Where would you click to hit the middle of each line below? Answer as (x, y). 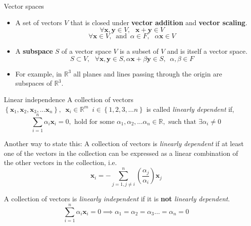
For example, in (39, 73)
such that (182, 122)
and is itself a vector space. (207, 51)
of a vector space (86, 51)
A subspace (34, 51)
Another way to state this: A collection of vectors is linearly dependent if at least (124, 143)
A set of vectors (39, 22)
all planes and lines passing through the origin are (148, 73)
